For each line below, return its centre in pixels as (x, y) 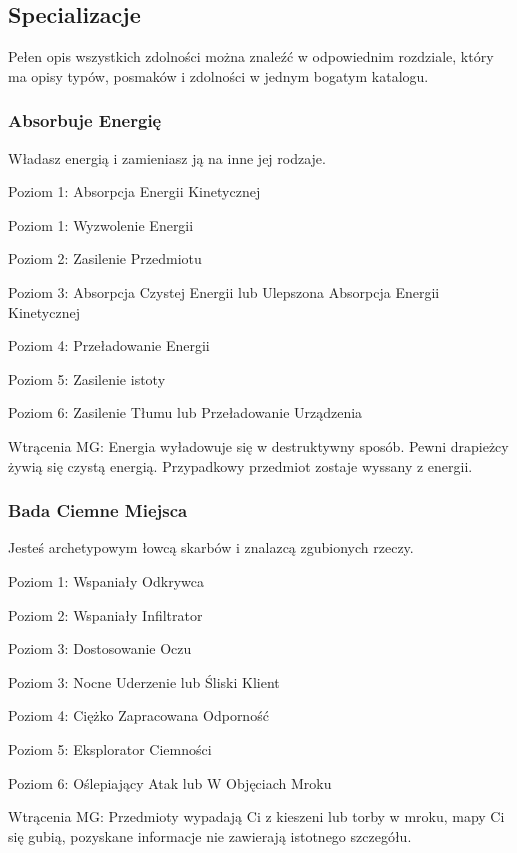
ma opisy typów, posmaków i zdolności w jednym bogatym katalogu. (218, 75)
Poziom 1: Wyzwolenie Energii (101, 224)
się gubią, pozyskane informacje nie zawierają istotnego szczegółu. (210, 835)
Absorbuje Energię (85, 120)
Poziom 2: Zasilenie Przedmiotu (105, 258)
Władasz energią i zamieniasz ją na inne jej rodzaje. (167, 157)
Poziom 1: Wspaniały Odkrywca (106, 580)
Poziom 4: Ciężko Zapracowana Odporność (138, 715)
